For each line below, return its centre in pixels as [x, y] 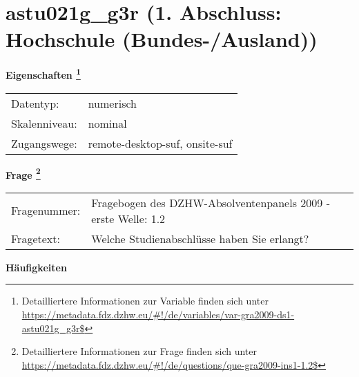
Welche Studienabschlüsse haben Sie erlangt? [200, 238]
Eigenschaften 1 [43, 74]
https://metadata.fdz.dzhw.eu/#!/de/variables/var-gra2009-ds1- [158, 314]
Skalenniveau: [44, 123]
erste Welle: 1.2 [128, 218]
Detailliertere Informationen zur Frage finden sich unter [139, 351]
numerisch [112, 103]
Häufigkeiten [36, 267]
